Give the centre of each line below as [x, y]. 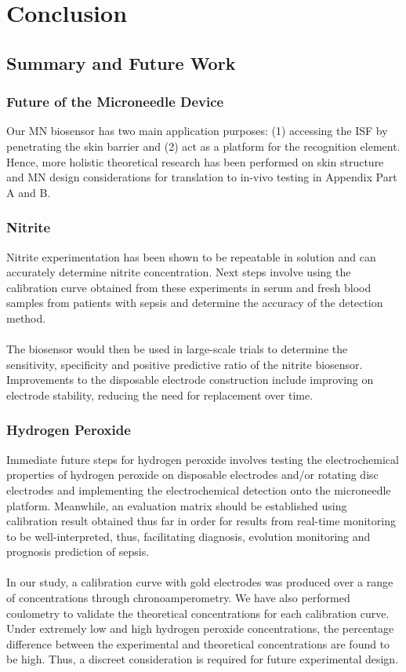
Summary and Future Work [121, 62]
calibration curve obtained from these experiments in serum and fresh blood [189, 287]
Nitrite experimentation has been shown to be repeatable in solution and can [191, 256]
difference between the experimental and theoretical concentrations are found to [198, 643]
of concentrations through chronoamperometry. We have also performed [178, 598]
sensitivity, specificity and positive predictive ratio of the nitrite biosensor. [185, 364]
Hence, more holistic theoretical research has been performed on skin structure [195, 161]
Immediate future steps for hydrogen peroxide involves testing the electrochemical [203, 459]
